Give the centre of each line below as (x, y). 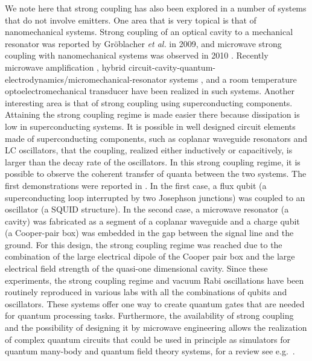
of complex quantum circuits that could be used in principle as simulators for (148, 339)
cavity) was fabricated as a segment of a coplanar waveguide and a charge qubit (152, 221)
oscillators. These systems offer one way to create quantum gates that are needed (155, 303)
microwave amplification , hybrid (65, 67)
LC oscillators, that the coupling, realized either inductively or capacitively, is (149, 150)
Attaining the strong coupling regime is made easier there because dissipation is (152, 114)
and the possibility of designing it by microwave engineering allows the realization (156, 327)
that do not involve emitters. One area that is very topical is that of (131, 20)
